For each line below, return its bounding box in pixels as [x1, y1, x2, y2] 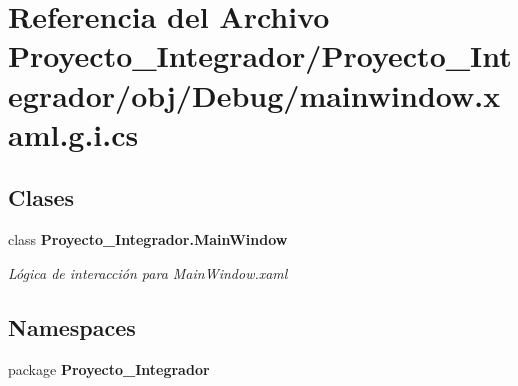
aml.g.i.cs [8, 113, 139, 154]
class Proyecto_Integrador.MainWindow [8, 229, 288, 250]
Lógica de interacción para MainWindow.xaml [8, 262, 288, 283]
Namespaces [8, 311, 136, 342]
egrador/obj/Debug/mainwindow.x [8, 74, 501, 115]
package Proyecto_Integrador [8, 358, 210, 379]
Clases [8, 182, 75, 213]
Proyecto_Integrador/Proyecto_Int [8, 35, 512, 76]
